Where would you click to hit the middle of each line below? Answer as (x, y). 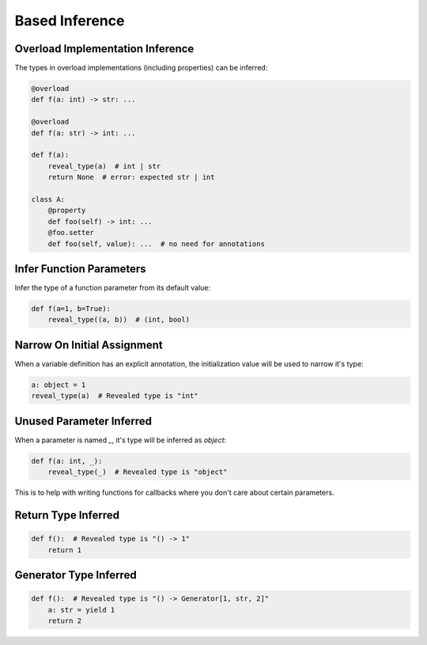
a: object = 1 (59, 385)
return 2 (65, 620)
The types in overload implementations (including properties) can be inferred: (141, 68)
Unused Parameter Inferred (83, 421)
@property (67, 211)
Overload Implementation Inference (104, 49)
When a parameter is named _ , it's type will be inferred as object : (121, 440)
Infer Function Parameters (80, 269)
